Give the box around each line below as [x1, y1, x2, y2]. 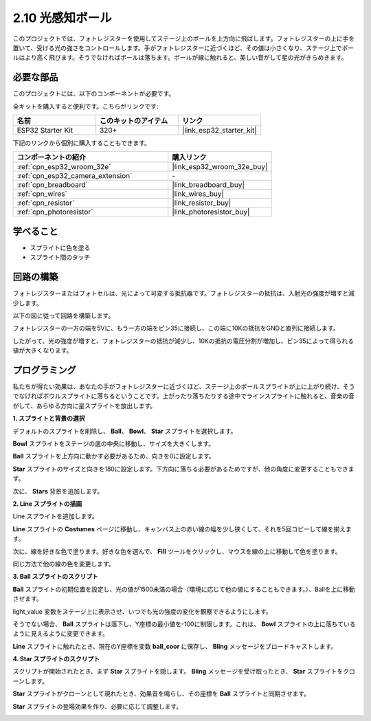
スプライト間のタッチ [30, 253, 91, 261]
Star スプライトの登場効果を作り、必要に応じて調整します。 [12, 702, 183, 711]
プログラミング [12, 364, 76, 376]
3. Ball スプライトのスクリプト [12, 573, 99, 581]
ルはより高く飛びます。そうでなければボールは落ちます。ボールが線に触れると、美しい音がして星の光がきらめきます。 [12, 54, 348, 62]
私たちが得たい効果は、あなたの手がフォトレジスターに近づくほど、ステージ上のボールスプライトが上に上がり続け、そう [12, 382, 355, 391]
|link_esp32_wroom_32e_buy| [172, 162, 268, 172]
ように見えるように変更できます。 [12, 630, 109, 638]
